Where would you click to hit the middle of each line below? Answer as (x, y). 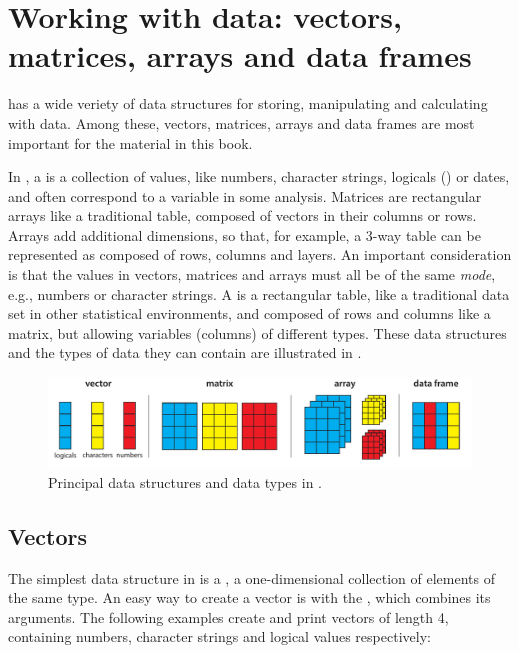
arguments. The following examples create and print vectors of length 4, (228, 616)
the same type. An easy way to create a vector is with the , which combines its (249, 597)
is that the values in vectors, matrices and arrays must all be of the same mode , (252, 274)
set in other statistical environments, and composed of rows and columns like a (249, 313)
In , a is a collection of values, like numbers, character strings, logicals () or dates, (259, 176)
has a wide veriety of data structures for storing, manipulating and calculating (248, 103)
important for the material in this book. (130, 142)
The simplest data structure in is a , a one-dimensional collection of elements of (251, 577)
